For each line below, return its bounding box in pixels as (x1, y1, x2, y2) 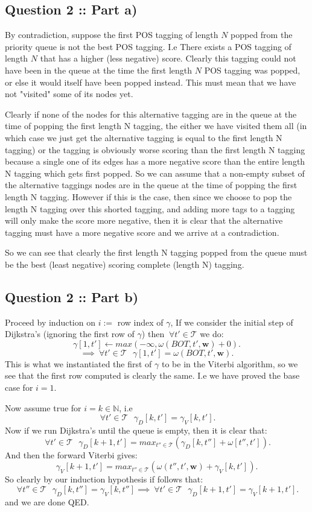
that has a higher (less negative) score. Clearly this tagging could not (40, 52, 296, 65)
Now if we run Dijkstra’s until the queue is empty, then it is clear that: (5, 424, 267, 437)
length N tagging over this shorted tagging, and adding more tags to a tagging (5, 202, 295, 215)
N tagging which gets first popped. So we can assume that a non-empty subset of (5, 166, 305, 179)
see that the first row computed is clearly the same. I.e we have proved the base (5, 369, 300, 382)
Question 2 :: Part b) (5, 287, 139, 306)
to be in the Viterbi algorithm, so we (161, 357, 298, 370)
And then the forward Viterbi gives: (5, 448, 138, 461)
